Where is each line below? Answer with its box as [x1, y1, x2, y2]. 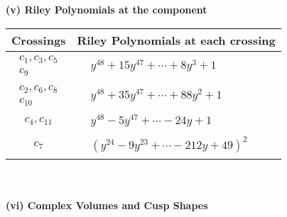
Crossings [11, 31, 66, 48]
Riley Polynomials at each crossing [77, 31, 276, 48]
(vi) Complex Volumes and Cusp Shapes [6, 197, 208, 212]
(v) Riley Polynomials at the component [6, 2, 207, 16]
